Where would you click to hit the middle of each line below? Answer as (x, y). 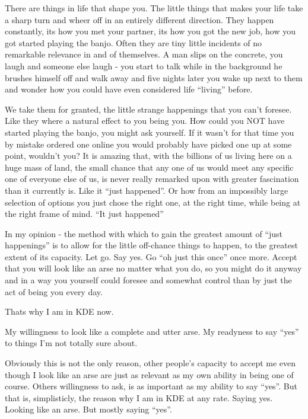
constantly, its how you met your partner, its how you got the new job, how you (150, 31)
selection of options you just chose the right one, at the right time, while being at (153, 202)
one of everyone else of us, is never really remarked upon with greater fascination (152, 179)
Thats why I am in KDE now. (59, 311)
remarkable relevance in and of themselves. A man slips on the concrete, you (144, 54)
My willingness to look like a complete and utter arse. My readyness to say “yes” (152, 331)
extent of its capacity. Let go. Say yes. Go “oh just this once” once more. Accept (151, 256)
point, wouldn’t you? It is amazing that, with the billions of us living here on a (148, 156)
